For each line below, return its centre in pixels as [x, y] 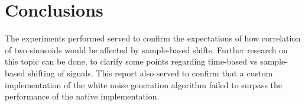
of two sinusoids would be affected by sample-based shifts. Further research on [146, 49]
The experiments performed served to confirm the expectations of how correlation [153, 38]
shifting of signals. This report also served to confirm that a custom [150, 73]
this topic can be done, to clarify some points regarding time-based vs [131, 61]
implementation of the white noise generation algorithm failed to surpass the [144, 84]
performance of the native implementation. [82, 96]
